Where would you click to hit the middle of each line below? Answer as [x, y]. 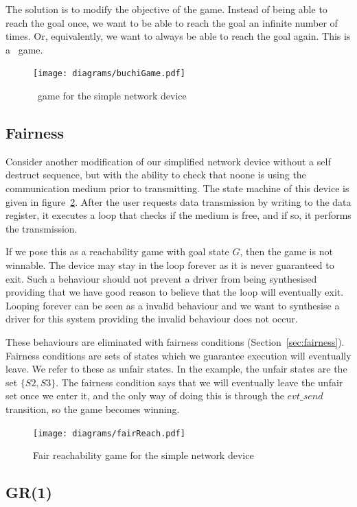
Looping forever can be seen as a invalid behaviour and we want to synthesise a [173, 305]
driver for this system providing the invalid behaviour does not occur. [152, 319]
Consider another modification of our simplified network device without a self [168, 161]
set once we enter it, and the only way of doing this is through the [145, 396]
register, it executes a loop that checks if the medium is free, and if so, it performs [178, 215]
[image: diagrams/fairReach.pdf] [109, 433]
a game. [24, 49]
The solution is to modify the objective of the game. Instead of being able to [166, 9]
